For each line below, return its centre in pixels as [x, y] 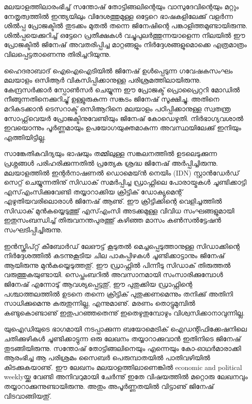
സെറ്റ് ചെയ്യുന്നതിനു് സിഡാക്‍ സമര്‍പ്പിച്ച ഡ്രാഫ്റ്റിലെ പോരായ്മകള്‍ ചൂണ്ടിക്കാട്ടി [125, 182]
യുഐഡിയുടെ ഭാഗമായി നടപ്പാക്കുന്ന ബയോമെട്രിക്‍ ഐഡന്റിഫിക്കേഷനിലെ [126, 329]
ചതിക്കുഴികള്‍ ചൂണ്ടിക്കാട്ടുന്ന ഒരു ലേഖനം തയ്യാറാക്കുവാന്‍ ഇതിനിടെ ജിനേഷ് [122, 338]
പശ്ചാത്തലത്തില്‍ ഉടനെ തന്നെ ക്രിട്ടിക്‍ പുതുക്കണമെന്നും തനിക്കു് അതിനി [118, 293]
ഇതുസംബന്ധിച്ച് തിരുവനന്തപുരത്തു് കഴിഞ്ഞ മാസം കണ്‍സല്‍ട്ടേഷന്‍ [113, 220]
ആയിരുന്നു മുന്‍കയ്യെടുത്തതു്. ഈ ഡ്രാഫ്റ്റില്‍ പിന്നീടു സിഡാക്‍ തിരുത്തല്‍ [117, 265]
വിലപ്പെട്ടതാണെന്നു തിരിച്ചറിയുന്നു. [57, 54]
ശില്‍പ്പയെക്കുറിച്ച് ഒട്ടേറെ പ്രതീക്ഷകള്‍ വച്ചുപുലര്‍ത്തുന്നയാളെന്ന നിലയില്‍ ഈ [125, 35]
